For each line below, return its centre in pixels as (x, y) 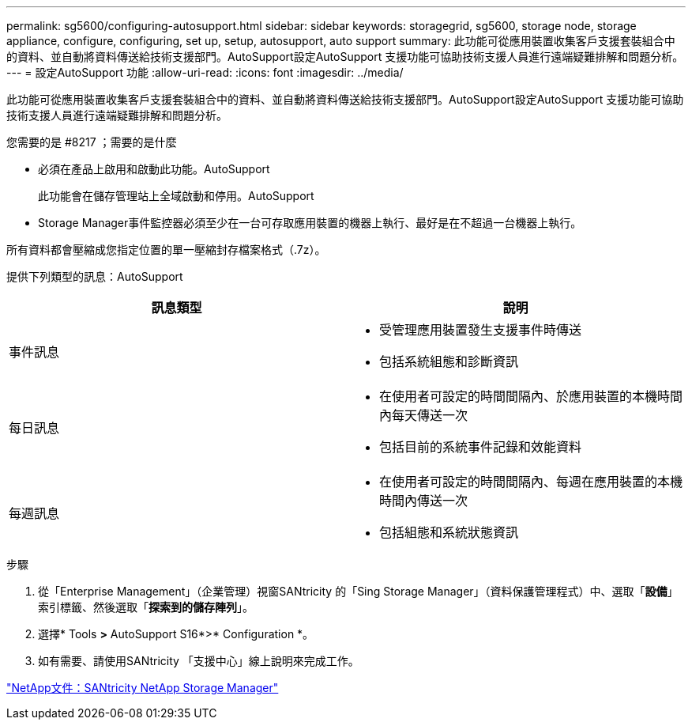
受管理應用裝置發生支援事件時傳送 (481, 330)
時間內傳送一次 (424, 501)
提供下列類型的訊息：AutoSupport (95, 276)
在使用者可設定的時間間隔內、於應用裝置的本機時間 (531, 396)
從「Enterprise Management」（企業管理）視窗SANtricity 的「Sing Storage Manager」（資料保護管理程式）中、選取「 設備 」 (358, 591)
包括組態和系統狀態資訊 (449, 532)
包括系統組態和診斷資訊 (449, 361)
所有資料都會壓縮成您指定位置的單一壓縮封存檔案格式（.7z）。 (166, 250)
